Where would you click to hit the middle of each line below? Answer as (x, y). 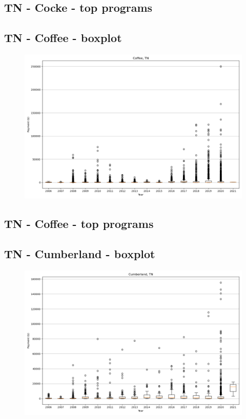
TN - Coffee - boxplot (63, 38)
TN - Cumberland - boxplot (80, 254)
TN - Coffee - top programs (79, 224)
